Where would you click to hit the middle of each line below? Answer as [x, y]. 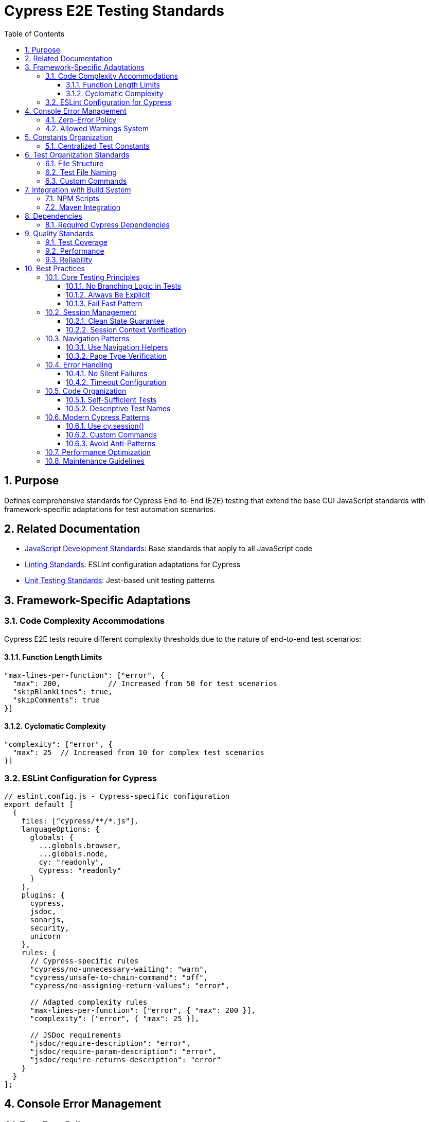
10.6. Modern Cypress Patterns [98, 417]
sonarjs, [48, 919]
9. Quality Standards [59, 233]
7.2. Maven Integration [83, 207]
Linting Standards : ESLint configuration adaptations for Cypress [133, 565]
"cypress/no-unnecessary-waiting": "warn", [119, 969]
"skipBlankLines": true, [62, 691]
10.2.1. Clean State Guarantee [115, 321]
